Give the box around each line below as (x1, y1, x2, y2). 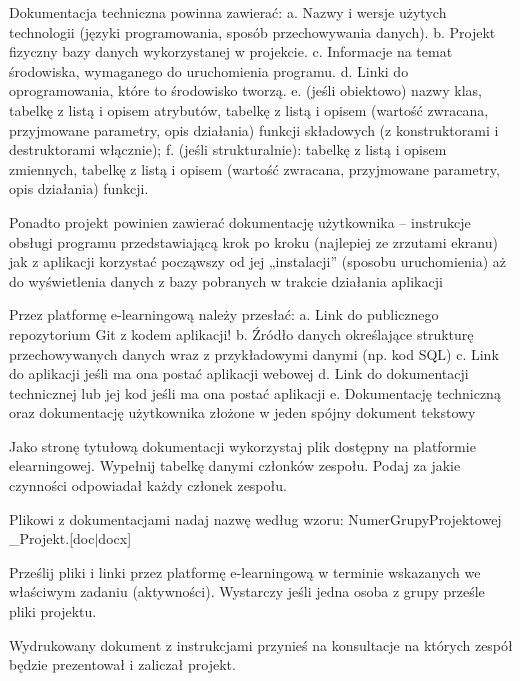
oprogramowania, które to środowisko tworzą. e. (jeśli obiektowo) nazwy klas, (9, 80, 482, 101)
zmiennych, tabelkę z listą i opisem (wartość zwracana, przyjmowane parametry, (9, 158, 500, 179)
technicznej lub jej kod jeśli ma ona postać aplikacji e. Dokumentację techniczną (9, 382, 501, 403)
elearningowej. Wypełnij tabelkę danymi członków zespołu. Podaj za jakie (9, 455, 461, 476)
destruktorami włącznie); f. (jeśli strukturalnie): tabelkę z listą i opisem (9, 139, 447, 160)
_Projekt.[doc (9, 528, 95, 549)
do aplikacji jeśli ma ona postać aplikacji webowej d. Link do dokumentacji (9, 363, 469, 384)
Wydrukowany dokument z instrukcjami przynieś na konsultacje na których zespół (9, 634, 513, 655)
